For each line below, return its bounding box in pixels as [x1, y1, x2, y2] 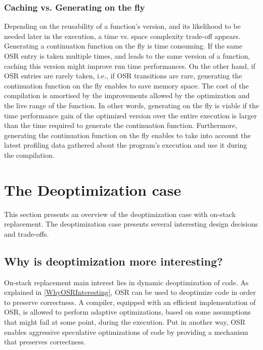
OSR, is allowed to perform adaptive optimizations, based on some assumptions [4, 307, 251, 317]
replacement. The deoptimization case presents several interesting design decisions [4, 218, 258, 229]
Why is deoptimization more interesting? [4, 253, 223, 269]
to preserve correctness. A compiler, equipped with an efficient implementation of [4, 296, 256, 307]
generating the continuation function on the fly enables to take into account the [4, 129, 251, 140]
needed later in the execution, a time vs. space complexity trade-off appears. [4, 30, 241, 41]
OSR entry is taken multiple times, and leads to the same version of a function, [4, 51, 250, 61]
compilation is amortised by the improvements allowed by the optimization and [4, 90, 250, 101]
